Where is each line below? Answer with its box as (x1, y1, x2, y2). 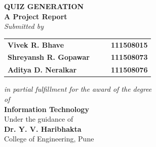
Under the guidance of (4, 114, 73, 124)
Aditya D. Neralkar (8, 64, 77, 75)
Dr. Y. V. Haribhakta (4, 123, 82, 134)
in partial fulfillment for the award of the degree (4, 84, 152, 94)
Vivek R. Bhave (8, 39, 64, 50)
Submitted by (4, 21, 44, 31)
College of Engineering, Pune (4, 133, 94, 144)
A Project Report (4, 11, 67, 21)
